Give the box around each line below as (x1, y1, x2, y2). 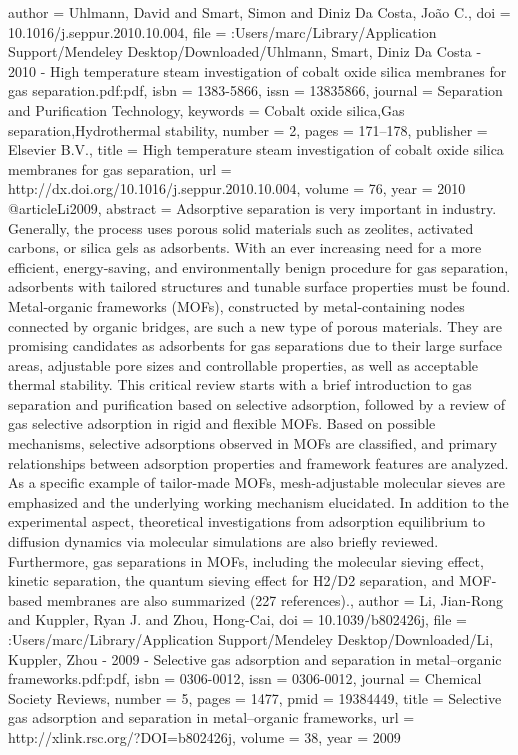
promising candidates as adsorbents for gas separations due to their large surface (8, 335, 503, 356)
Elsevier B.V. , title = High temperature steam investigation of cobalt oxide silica (8, 139, 504, 160)
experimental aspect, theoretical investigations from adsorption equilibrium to (8, 511, 485, 532)
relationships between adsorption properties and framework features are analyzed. (8, 452, 509, 473)
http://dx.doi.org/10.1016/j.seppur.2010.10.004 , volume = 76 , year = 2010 (8, 178, 466, 199)
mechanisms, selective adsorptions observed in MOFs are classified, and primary (8, 433, 498, 454)
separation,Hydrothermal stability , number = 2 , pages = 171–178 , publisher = (8, 119, 488, 140)
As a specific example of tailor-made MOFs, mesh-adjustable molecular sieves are (8, 472, 506, 493)
